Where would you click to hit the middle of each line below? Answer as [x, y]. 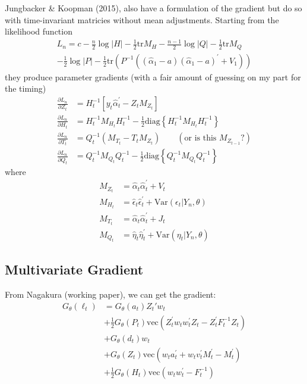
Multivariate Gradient [74, 269]
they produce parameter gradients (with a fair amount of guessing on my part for [153, 77]
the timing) [26, 88]
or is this [200, 138]
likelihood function [39, 31]
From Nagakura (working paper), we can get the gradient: [110, 294]
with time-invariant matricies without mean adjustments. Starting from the [142, 19]
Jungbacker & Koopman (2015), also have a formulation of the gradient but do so [153, 8]
